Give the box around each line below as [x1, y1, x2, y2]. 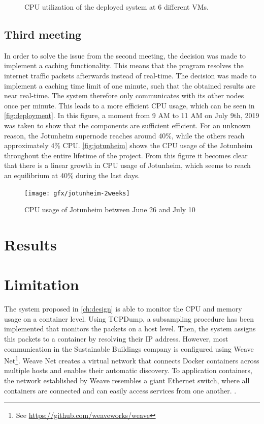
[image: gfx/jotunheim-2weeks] [24, 189, 130, 197]
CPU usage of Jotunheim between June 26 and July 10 [24, 204, 195, 215]
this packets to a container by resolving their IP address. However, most [4, 333, 228, 344]
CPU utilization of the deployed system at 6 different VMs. [24, 2, 209, 12]
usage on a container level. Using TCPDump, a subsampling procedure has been [4, 313, 254, 324]
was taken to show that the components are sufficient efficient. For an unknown [4, 120, 251, 130]
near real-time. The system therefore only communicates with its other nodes [4, 90, 244, 101]
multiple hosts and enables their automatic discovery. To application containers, [4, 365, 252, 376]
